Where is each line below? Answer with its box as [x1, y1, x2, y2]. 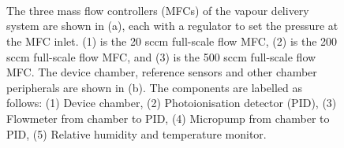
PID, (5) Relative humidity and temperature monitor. [6, 125, 267, 142]
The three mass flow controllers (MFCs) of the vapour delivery [6, 2, 309, 18]
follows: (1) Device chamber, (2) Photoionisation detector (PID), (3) [6, 94, 337, 111]
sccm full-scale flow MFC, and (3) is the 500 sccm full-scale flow [6, 48, 316, 65]
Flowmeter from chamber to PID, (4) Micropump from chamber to [6, 109, 330, 126]
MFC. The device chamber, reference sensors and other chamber [6, 64, 317, 80]
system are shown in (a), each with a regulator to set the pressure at [6, 17, 338, 34]
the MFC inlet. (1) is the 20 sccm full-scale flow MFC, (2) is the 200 [6, 32, 338, 49]
